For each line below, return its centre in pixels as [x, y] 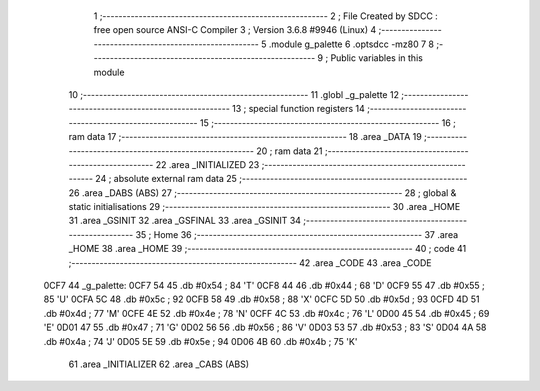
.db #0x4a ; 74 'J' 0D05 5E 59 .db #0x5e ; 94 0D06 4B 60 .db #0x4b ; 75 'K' [200, 341]
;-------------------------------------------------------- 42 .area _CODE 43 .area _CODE [250, 262]
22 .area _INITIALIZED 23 [207, 164]
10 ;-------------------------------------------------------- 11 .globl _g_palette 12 [234, 94]
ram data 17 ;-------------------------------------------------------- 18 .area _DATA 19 [245, 137]
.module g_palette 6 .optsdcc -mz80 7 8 [351, 44]
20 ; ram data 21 [290, 151]
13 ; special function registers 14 [298, 109]
